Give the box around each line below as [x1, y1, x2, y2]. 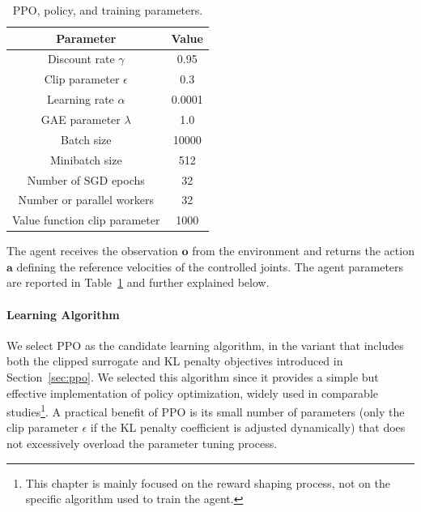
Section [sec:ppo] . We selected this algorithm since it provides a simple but [6, 369, 379, 386]
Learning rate [47, 91, 114, 108]
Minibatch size [49, 151, 122, 168]
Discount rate [47, 50, 115, 67]
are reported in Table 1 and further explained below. [6, 274, 270, 291]
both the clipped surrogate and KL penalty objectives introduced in [6, 352, 343, 369]
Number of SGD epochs [27, 171, 145, 188]
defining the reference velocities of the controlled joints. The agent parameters [16, 258, 404, 275]
